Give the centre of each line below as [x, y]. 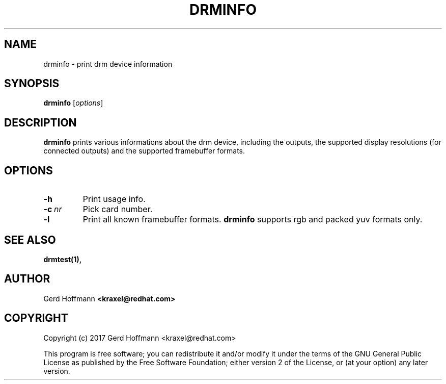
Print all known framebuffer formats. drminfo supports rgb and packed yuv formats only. [253, 220]
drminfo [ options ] [73, 103]
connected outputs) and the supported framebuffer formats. [144, 151]
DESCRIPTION [40, 122]
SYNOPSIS [32, 84]
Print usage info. [114, 199]
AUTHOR [27, 279]
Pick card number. [118, 209]
